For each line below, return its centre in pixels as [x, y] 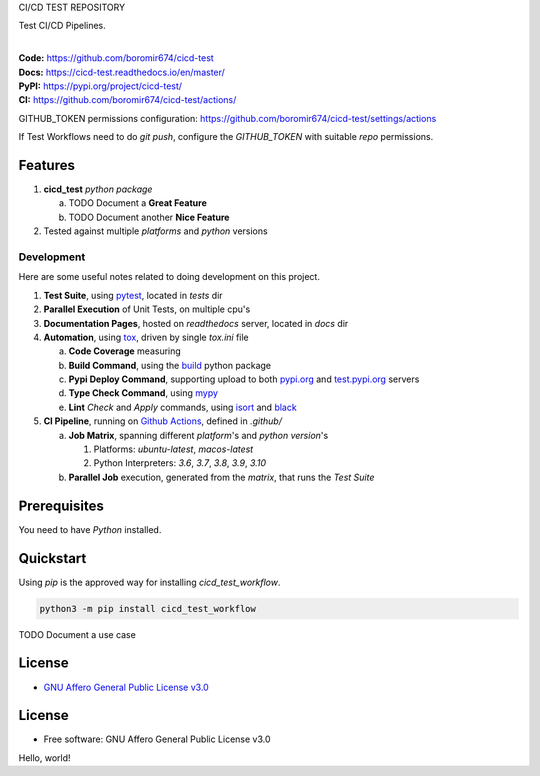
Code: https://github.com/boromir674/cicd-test [116, 58]
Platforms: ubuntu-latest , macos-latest [173, 449]
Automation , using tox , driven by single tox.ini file [146, 337]
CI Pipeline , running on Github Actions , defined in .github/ [162, 421]
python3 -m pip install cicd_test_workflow [148, 608]
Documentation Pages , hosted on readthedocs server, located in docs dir [196, 323]
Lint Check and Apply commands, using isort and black [182, 407]
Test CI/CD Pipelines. [62, 26]
